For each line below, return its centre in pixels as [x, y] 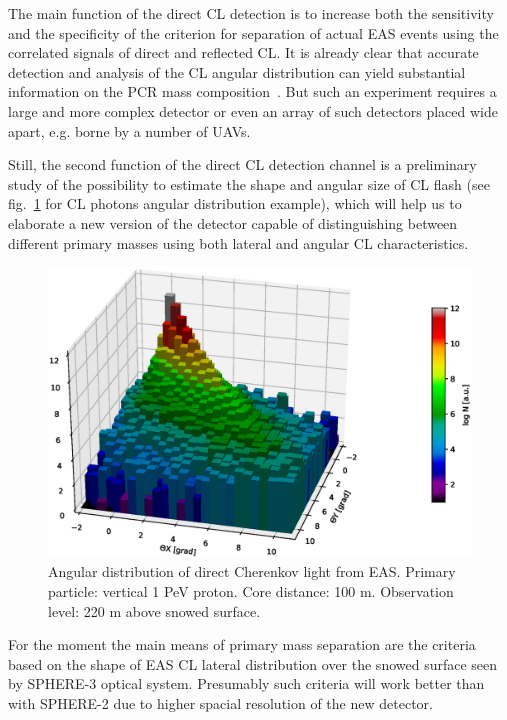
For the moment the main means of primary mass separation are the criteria [242, 644]
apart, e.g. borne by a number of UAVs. [129, 130]
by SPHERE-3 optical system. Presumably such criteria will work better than [246, 683]
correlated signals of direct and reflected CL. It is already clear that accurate [243, 52]
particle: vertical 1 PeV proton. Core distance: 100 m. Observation [251, 590]
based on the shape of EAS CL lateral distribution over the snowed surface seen [253, 663]
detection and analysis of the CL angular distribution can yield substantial [237, 71]
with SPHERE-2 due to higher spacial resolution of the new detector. [220, 702]
